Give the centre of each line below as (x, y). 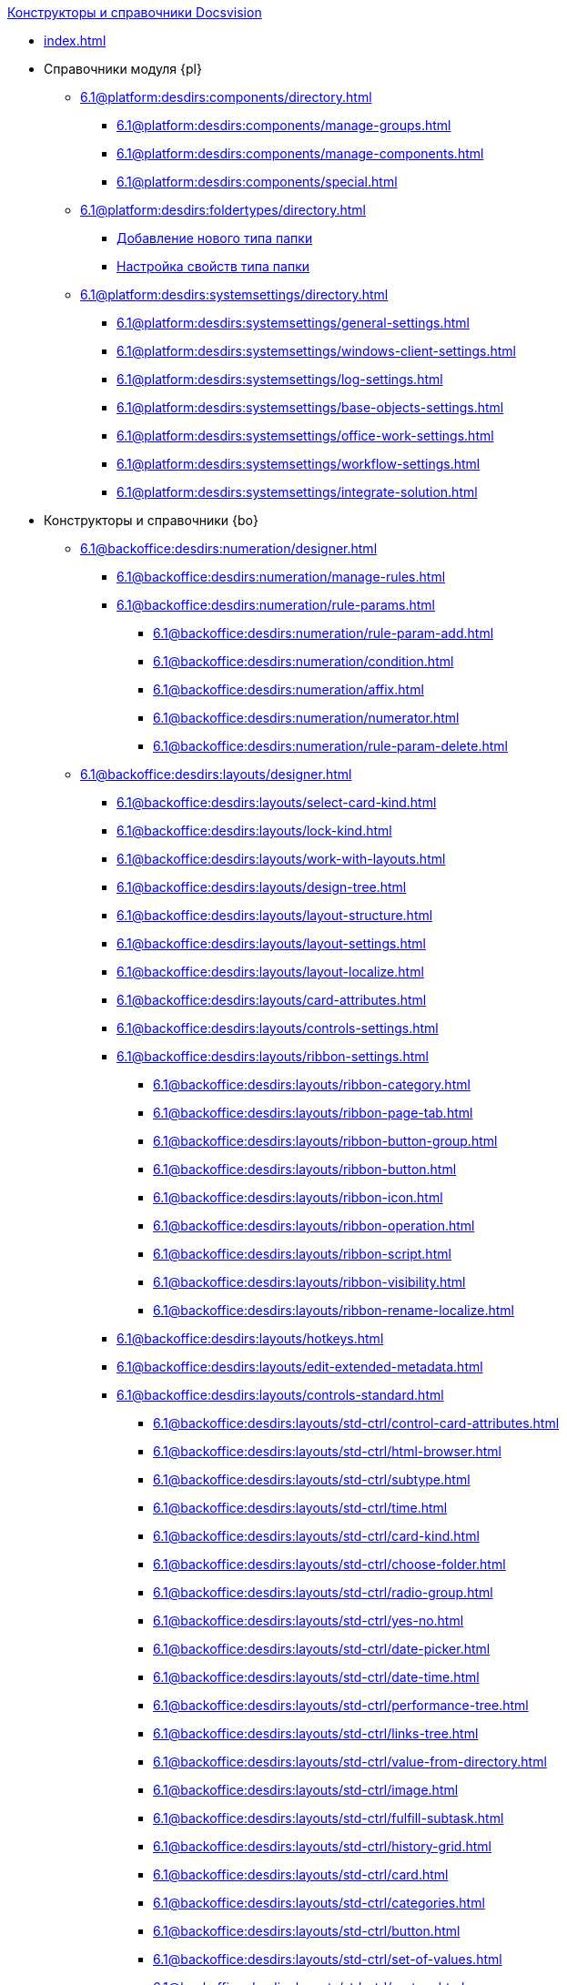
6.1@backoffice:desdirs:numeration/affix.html (289, 689)
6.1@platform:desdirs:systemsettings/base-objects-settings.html (310, 407)
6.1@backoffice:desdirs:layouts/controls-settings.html (278, 1028)
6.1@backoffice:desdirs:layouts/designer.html (216, 774)
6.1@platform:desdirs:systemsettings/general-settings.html (293, 323)
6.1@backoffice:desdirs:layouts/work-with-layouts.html (281, 859)
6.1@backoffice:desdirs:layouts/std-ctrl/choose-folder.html (329, 1564)
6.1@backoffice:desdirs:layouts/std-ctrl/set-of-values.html (328, 1959)
